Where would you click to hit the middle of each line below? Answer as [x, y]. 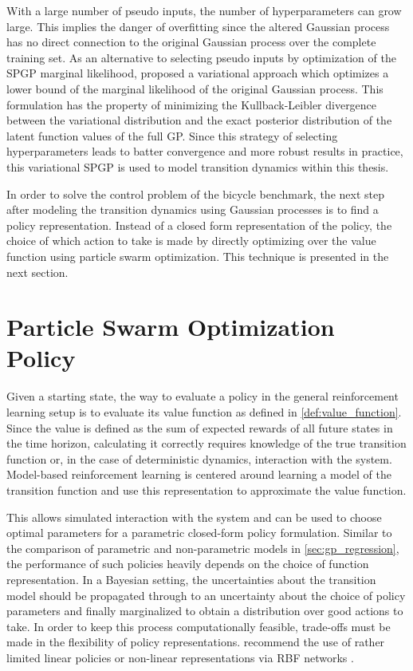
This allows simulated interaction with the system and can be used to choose [194, 517]
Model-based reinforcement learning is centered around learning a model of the [199, 474]
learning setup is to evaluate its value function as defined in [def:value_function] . [204, 412]
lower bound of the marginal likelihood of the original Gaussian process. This [195, 88]
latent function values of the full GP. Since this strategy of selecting [172, 135]
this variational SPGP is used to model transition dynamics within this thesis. [198, 166]
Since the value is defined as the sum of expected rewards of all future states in [200, 427]
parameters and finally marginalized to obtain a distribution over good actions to [205, 611]
